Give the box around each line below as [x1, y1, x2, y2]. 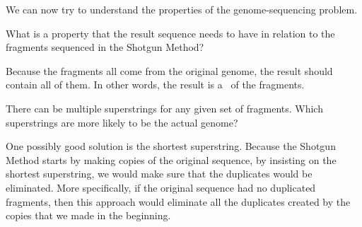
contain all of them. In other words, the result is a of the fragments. [6, 77, 305, 92]
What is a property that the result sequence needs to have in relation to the [6, 25, 335, 40]
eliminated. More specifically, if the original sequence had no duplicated [6, 180, 316, 194]
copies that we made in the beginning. [6, 208, 171, 223]
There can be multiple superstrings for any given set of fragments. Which [6, 100, 323, 115]
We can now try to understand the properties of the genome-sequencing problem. [6, 2, 358, 16]
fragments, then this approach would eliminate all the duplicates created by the [6, 194, 351, 209]
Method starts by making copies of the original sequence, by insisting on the [6, 152, 337, 167]
